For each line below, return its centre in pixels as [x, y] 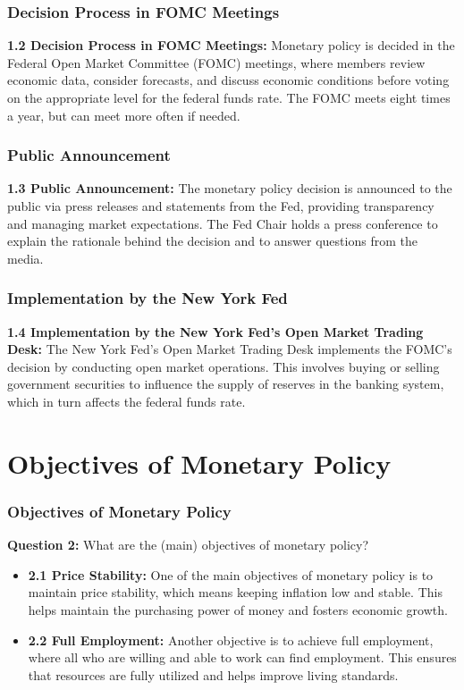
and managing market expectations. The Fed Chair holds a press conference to [223, 223]
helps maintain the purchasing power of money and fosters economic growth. [238, 609]
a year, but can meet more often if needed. [124, 115]
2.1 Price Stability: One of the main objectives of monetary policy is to [231, 574]
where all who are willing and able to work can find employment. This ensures [242, 657]
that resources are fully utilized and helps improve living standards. [213, 674]
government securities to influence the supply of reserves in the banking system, [226, 384]
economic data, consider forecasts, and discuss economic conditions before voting [228, 80]
